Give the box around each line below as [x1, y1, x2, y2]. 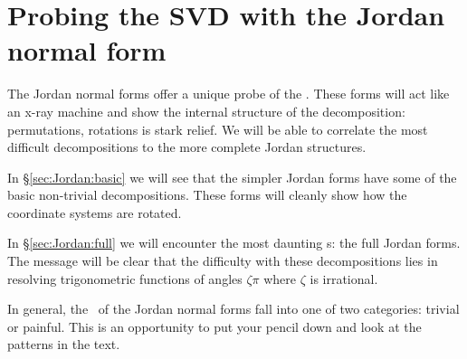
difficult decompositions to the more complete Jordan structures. [7, 137, 367, 156]
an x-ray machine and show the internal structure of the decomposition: [7, 101, 405, 120]
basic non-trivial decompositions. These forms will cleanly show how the [7, 185, 407, 204]
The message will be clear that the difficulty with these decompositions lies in [7, 251, 438, 270]
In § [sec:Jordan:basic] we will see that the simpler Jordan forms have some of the [7, 167, 457, 186]
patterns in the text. [7, 335, 120, 354]
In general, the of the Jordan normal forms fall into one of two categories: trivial [7, 299, 460, 318]
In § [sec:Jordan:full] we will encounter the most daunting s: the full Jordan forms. [7, 233, 461, 252]
